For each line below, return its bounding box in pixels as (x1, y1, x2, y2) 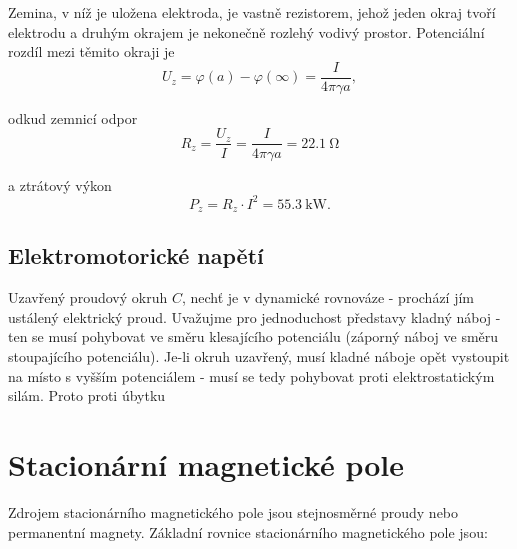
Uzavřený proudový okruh (8, 287, 168, 308)
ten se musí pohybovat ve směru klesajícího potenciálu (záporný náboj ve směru (8, 326, 499, 347)
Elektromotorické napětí (8, 240, 264, 271)
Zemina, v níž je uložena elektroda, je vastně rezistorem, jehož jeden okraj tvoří (8, 2, 496, 22)
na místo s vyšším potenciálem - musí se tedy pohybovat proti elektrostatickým (8, 365, 495, 386)
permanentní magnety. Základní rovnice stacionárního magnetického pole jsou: (8, 521, 488, 542)
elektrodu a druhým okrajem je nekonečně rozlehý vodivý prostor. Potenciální (8, 21, 485, 42)
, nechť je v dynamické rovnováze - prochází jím (181, 287, 474, 308)
